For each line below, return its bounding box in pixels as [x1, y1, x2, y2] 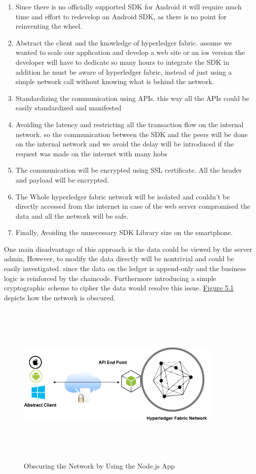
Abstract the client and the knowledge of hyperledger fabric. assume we [15, 37, 232, 47]
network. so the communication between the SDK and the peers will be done [15, 129, 248, 139]
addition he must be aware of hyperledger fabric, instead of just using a [15, 66, 232, 77]
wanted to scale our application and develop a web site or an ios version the [15, 47, 245, 57]
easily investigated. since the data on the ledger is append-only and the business [4, 263, 246, 274]
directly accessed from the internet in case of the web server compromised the [15, 201, 251, 211]
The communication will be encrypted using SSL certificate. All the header [15, 165, 242, 175]
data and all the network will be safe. [15, 210, 129, 221]
